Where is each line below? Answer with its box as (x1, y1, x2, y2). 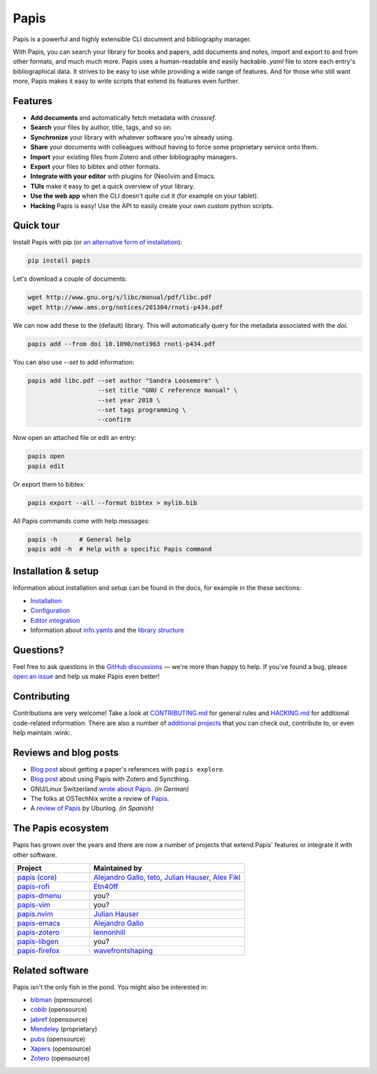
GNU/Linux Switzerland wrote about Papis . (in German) (30, 784, 189, 793)
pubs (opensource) (30, 1034, 86, 1043)
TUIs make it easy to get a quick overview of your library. (30, 182, 195, 190)
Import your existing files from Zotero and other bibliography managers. (30, 152, 237, 161)
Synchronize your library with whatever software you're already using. (30, 133, 234, 141)
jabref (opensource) (30, 1015, 88, 1023)
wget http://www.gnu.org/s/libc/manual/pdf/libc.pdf (27, 293, 212, 302)
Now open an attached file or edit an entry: (13, 434, 137, 442)
